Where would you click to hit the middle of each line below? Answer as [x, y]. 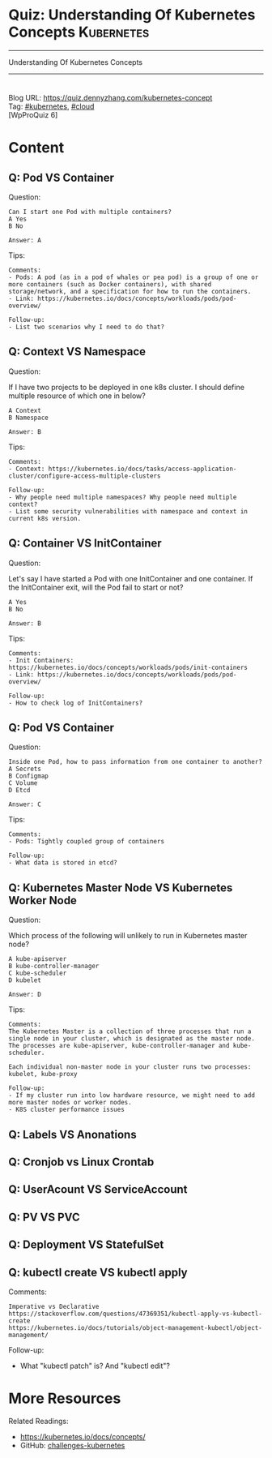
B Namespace [28, 418]
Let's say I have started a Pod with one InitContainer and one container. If [131, 578]
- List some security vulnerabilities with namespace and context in [128, 511]
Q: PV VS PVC [44, 1217]
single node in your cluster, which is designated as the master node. [132, 1039]
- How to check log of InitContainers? [76, 703]
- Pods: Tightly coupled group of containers [86, 842]
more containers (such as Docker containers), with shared [110, 284]
